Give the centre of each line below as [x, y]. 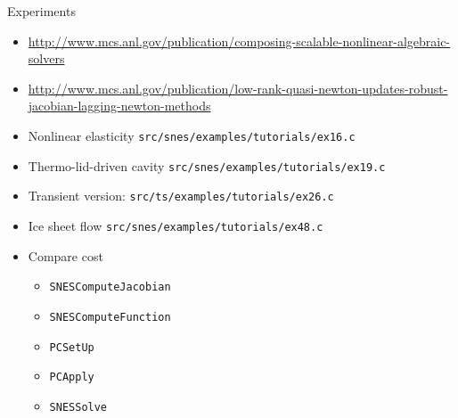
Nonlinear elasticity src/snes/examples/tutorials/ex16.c [192, 135]
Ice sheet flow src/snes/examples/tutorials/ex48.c [176, 225]
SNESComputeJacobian [110, 287]
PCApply [72, 377]
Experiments [41, 11]
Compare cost [65, 255]
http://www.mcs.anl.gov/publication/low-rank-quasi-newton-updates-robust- [238, 88]
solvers [46, 58]
